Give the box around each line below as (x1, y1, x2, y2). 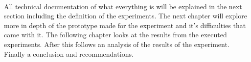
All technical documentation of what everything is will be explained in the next (4, 1, 242, 11)
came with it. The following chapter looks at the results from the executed (4, 30, 227, 40)
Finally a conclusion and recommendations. (4, 48, 134, 59)
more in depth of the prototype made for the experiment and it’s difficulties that (4, 20, 246, 30)
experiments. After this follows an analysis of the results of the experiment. (4, 39, 229, 49)
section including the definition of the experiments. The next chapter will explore (4, 11, 247, 21)
